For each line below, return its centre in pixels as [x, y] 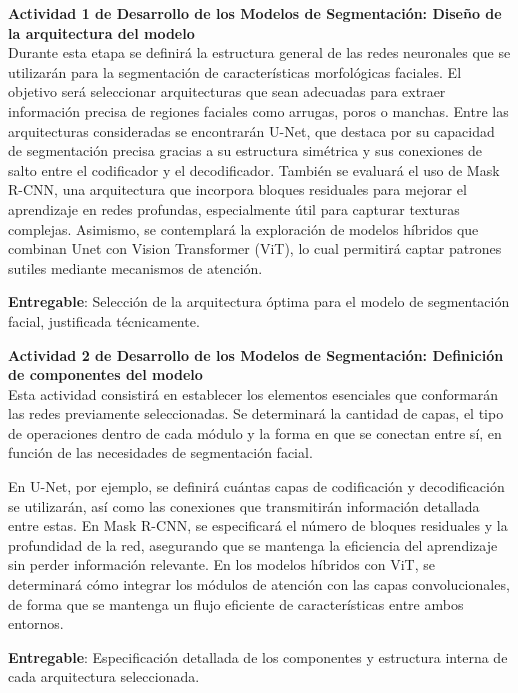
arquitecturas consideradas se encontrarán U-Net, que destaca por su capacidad [251, 130]
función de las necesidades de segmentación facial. [160, 452]
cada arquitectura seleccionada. [104, 676]
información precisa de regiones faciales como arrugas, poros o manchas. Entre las [258, 110]
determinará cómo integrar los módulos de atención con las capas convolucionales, [259, 584]
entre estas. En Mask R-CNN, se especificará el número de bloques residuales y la [258, 525]
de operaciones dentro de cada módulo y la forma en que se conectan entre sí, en [255, 432]
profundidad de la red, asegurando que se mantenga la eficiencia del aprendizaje [253, 544]
